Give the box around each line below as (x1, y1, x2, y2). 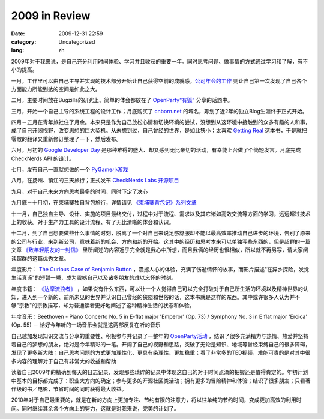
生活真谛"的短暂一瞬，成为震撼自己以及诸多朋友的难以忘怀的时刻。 (11, 274, 177, 282)
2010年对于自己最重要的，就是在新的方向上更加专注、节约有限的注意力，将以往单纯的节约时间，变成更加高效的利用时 (11, 396, 302, 403)
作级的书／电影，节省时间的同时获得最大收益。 (11, 385, 127, 393)
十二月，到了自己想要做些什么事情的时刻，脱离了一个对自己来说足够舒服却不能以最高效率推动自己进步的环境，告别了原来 (11, 229, 311, 237)
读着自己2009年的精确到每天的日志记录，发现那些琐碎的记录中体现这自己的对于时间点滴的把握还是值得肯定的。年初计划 (11, 369, 308, 376)
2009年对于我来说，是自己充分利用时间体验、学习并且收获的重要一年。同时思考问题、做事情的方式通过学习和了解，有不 (11, 58, 308, 65)
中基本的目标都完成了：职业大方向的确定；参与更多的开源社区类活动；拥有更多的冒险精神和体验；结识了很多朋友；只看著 (11, 377, 311, 384)
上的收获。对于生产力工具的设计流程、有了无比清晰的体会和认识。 (11, 218, 174, 225)
